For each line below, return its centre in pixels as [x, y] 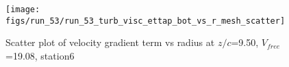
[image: [23, 9]
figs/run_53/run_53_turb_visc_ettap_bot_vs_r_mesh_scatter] [146, 21]
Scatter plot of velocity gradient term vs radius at [110, 42]
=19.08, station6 [40, 55]
